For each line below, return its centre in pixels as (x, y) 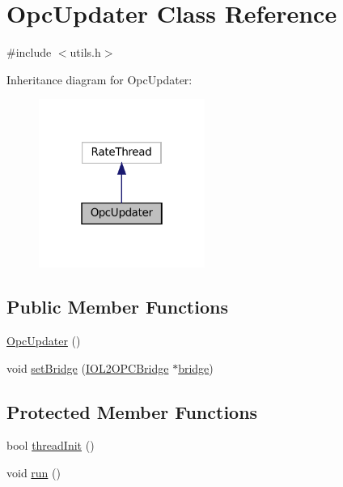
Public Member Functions (117, 307)
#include (29, 52)
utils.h (85, 52)
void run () (34, 472)
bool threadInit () (51, 445)
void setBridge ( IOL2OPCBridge (88, 367)
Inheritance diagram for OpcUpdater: (100, 79)
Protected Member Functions (132, 411)
